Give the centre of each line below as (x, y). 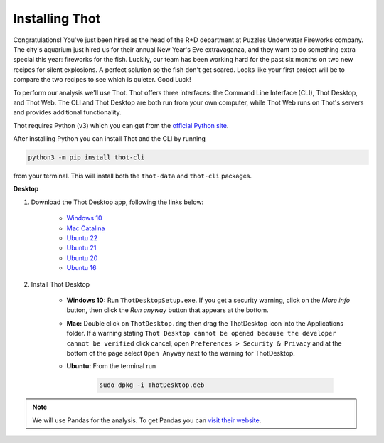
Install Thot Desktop (60, 284)
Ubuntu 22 (82, 237)
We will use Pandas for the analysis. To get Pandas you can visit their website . (147, 420)
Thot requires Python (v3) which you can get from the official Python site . (121, 125)
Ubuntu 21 (81, 248)
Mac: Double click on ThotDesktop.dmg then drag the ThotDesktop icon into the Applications (205, 323)
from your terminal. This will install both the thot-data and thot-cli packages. (133, 176)
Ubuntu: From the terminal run (111, 366)
